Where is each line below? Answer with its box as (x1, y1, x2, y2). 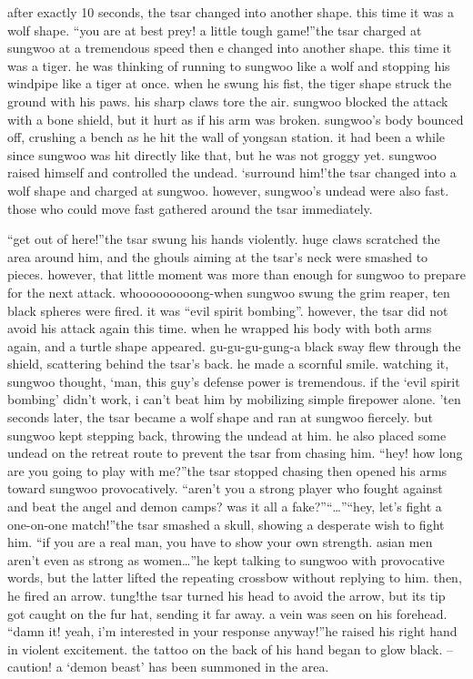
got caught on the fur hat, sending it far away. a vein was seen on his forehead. (7, 603, 448, 623)
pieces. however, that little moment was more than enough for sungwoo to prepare (7, 265, 466, 284)
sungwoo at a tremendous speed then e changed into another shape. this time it (7, 38, 452, 57)
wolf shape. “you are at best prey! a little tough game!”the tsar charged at (7, 20, 422, 39)
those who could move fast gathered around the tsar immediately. (7, 198, 373, 218)
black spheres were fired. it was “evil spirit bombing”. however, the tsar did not (7, 300, 448, 319)
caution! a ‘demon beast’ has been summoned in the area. (7, 657, 329, 676)
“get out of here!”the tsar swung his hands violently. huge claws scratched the (7, 229, 440, 248)
